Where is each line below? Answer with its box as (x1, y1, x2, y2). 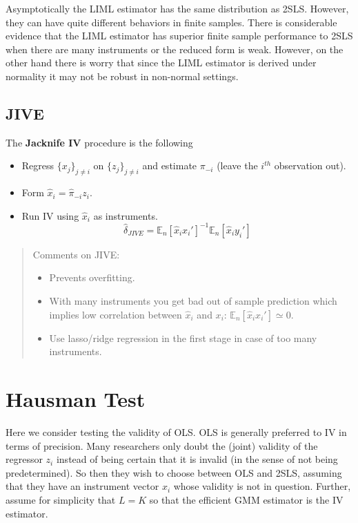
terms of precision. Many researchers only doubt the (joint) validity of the (6, 438, 318, 453)
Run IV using (21, 208, 79, 222)
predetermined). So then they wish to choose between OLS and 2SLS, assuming (6, 465, 342, 479)
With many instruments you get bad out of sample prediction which (49, 294, 337, 308)
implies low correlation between (49, 307, 182, 321)
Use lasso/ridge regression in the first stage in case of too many (49, 330, 317, 345)
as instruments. (93, 208, 158, 222)
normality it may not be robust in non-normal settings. (6, 68, 239, 83)
